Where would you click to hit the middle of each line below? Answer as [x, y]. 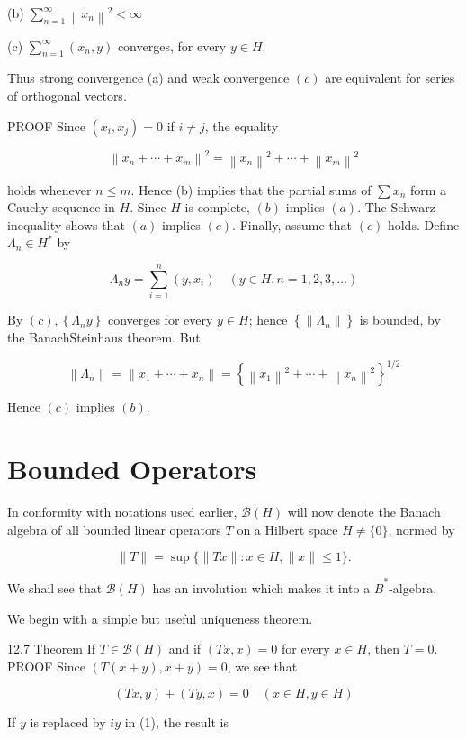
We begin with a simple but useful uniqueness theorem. [160, 618]
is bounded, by [400, 320]
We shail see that [55, 587]
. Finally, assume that [292, 224]
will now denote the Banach [364, 511]
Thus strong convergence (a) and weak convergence [148, 78]
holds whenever [49, 189]
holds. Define [423, 224]
